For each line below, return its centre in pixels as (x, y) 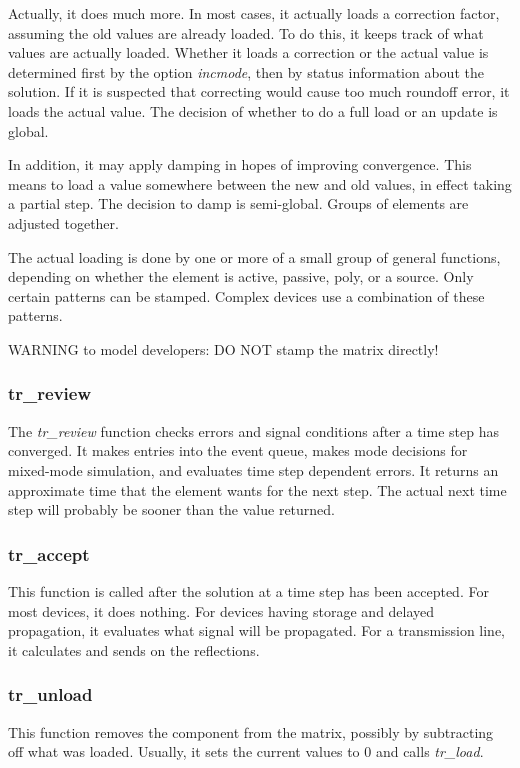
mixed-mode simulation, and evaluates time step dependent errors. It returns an (253, 469)
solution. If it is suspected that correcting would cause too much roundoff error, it (259, 91)
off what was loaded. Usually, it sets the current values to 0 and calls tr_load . (246, 751)
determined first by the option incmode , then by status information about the (246, 71)
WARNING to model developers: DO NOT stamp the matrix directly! (223, 348)
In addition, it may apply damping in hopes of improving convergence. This (240, 164)
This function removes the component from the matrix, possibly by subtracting (251, 731)
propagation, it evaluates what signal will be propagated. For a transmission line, (256, 630)
